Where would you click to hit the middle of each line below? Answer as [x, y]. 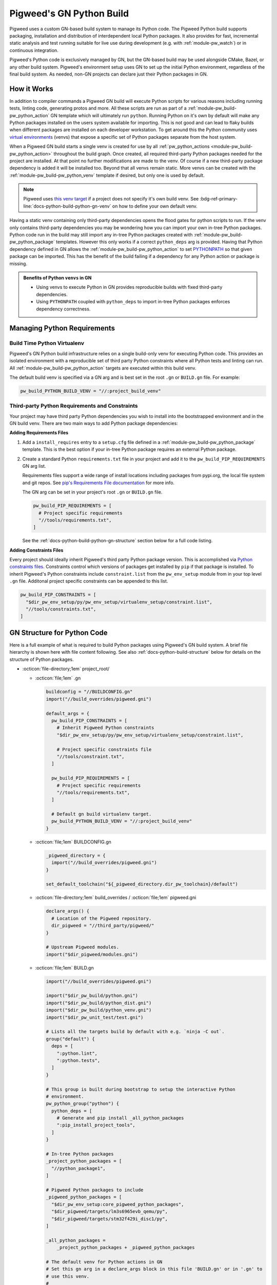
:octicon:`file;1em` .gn [58, 678]
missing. [18, 263]
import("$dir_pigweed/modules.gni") [92, 954]
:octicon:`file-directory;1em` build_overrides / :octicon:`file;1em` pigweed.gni [116, 897]
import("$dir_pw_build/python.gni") [92, 996]
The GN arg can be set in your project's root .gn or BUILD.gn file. [92, 492]
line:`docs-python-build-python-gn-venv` [67, 206]
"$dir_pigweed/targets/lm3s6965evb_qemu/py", [110, 1211]
